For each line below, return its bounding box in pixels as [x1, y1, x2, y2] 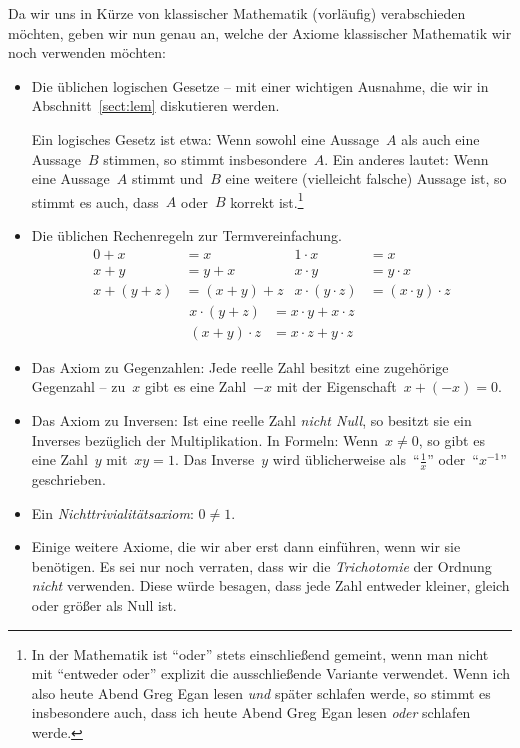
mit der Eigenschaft [276, 376, 397, 397]
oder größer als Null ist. [31, 594, 177, 615]
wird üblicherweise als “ [272, 449, 420, 470]
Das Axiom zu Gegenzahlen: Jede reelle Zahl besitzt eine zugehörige [31, 356, 449, 377]
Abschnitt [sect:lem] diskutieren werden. [31, 95, 280, 116]
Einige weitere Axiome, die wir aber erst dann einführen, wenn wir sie [31, 536, 461, 557]
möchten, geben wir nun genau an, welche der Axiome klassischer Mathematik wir [8, 22, 512, 43]
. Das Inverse [174, 449, 255, 470]
